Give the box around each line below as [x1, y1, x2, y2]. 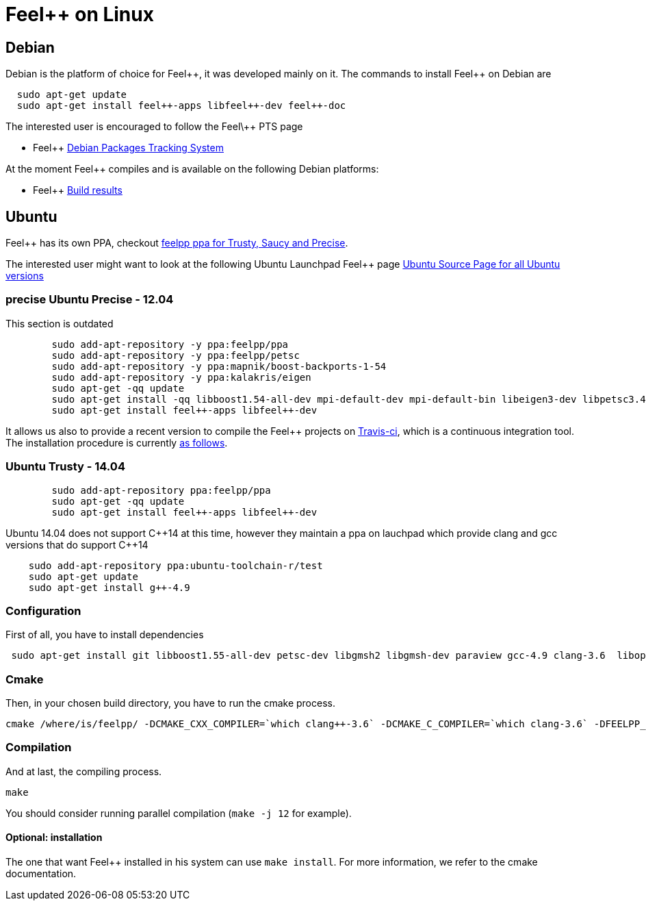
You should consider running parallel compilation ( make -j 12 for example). [5, 807, 352, 819]
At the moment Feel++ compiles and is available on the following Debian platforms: [5, 163, 379, 175]
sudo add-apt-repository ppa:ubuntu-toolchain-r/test [28, 559, 323, 571]
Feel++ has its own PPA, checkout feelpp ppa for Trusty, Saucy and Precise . [5, 237, 348, 249]
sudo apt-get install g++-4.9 [28, 581, 190, 593]
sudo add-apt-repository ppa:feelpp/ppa [51, 484, 271, 496]
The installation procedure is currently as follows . [5, 436, 228, 449]
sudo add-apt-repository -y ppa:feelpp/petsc [51, 349, 300, 361]
